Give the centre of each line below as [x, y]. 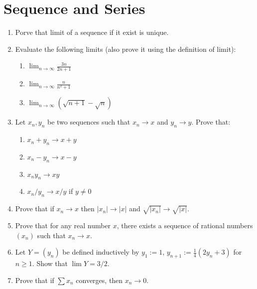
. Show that [50, 263]
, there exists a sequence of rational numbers [185, 225]
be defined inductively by [101, 252]
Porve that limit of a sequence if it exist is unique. [92, 32]
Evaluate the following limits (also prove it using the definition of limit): [126, 49]
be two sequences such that [89, 122]
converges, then [99, 280]
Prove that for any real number [63, 225]
